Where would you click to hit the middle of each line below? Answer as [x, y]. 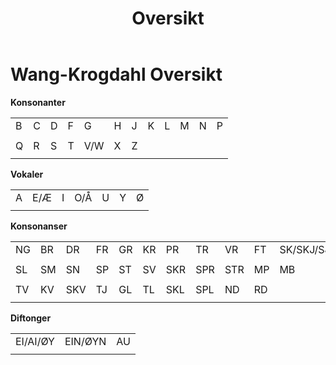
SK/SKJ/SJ [305, 249]
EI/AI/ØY [35, 341]
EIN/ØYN [85, 341]
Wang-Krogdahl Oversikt [116, 74]
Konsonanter [38, 102]
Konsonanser [39, 226]
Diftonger [31, 318]
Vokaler [27, 174]
